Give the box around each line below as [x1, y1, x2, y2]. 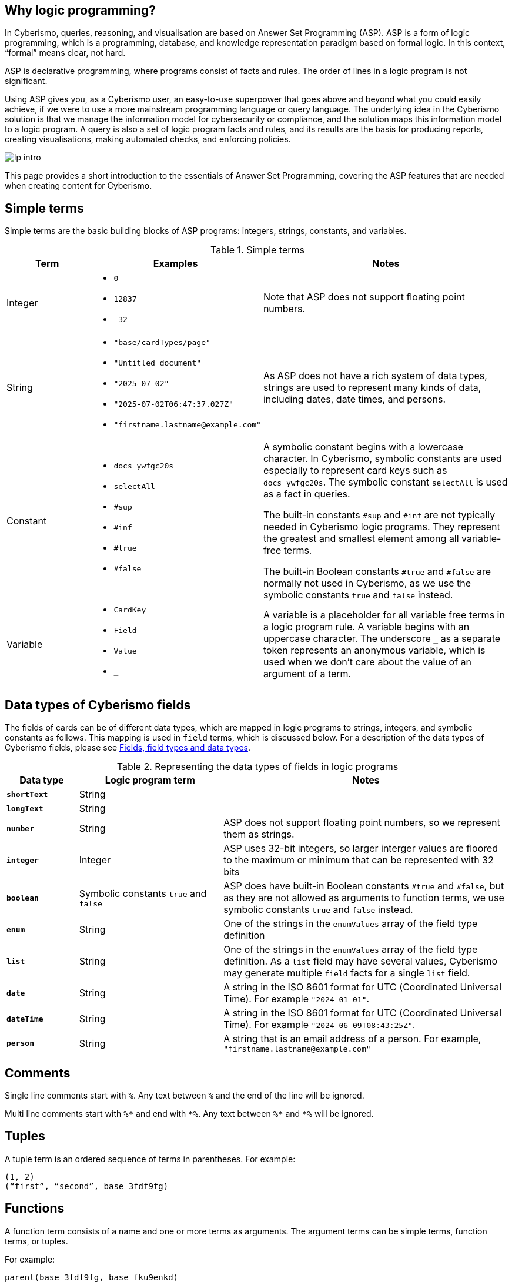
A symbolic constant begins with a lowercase [263, 441, 463, 453]
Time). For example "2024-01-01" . [223, 993, 370, 1005]
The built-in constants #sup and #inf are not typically [263, 509, 496, 521]
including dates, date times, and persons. [263, 393, 446, 405]
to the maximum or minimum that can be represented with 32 [223, 854, 494, 866]
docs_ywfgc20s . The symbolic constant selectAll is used [263, 476, 508, 488]
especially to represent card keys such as [263, 464, 447, 477]
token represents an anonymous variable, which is [263, 644, 486, 657]
